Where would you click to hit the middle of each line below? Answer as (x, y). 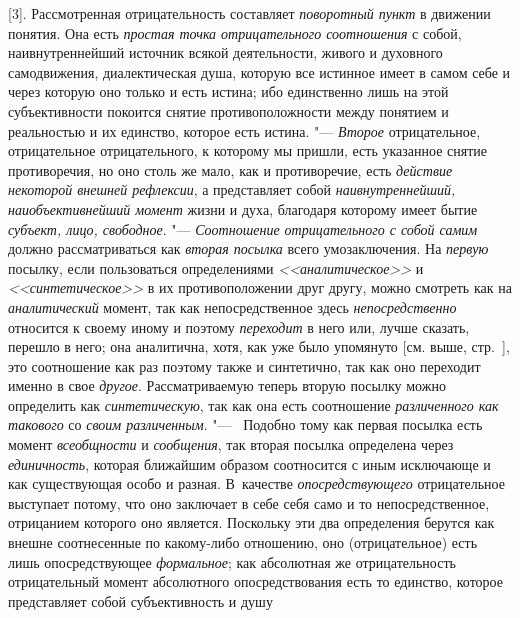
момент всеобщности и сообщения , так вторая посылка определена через (231, 444)
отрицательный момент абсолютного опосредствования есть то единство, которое (256, 581)
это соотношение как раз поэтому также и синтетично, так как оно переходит (244, 365)
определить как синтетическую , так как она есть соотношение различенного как (253, 404)
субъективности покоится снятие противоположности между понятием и (228, 110)
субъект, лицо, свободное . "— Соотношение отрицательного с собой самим (243, 228)
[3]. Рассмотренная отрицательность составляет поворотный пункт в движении (249, 13)
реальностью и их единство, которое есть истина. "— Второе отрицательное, (244, 130)
